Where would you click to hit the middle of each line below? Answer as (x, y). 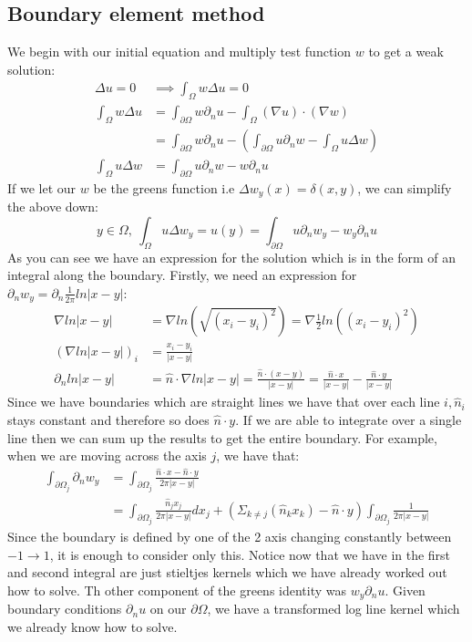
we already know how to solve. (92, 626)
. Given (405, 590)
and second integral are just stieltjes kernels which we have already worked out (227, 572)
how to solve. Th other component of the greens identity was (177, 590)
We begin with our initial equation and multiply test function (180, 52)
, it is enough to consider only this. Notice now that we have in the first (250, 554)
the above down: (53, 207)
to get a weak (406, 52)
